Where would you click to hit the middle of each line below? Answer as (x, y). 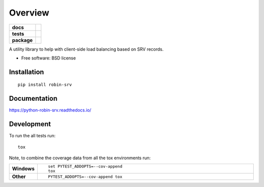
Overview (29, 13)
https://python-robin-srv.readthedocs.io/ (50, 110)
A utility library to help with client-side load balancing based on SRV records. (86, 49)
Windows (23, 169)
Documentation (33, 99)
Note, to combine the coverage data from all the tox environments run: (80, 158)
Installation (26, 72)
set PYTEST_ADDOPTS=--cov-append (85, 166)
